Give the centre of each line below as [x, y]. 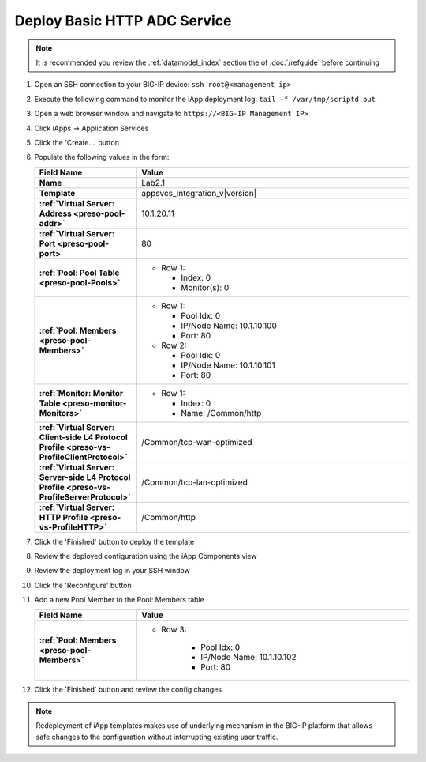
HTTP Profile [64, 517]
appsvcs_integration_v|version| [198, 193]
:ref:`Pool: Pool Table [79, 273]
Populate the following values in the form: [102, 157]
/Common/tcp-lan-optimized [194, 482]
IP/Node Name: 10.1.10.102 [248, 657]
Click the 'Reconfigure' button [83, 585]
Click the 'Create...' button [77, 142]
